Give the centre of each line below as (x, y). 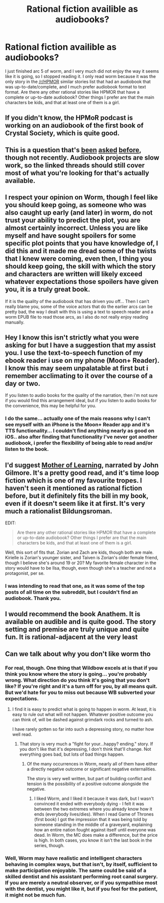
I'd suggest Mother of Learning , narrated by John (82, 465)
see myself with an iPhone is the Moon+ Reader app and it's (78, 425)
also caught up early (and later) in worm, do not (79, 213)
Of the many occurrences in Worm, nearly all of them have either (92, 764)
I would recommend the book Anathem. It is (73, 614)
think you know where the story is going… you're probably (76, 674)
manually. (15, 322)
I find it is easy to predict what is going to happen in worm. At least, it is (84, 709)
